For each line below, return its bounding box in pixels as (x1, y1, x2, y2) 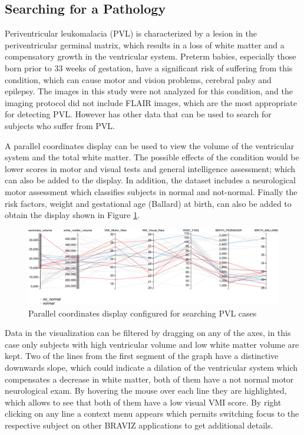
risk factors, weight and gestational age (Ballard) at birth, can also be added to (5, 197, 292, 209)
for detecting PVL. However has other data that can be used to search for (5, 108, 272, 120)
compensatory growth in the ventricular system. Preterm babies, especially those (5, 50, 296, 62)
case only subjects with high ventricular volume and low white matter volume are (5, 338, 299, 350)
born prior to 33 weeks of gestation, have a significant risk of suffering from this (5, 61, 293, 74)
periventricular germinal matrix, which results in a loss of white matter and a (5, 38, 285, 51)
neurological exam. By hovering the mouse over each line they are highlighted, (5, 384, 287, 397)
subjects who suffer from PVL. (5, 119, 115, 131)
